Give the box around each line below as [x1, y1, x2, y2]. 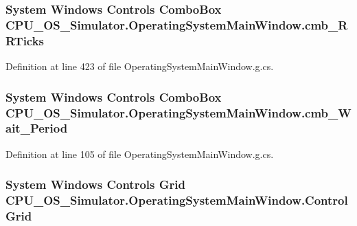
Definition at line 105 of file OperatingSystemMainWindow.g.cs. [5, 146, 274, 161]
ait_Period [5, 120, 68, 137]
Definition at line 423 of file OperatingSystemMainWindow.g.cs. [5, 59, 274, 74]
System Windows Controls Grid [5, 176, 185, 193]
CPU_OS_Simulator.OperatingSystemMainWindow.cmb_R [5, 16, 348, 33]
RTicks [5, 32, 45, 49]
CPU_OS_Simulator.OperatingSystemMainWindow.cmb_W [5, 104, 352, 121]
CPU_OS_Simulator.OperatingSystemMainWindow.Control [5, 192, 348, 209]
